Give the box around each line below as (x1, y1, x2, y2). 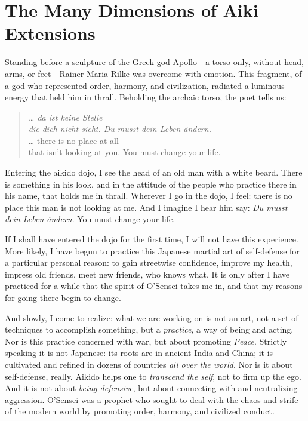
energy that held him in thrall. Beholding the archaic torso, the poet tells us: (5, 91, 287, 103)
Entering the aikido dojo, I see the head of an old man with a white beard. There (5, 166, 303, 179)
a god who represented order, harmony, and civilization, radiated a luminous (5, 79, 285, 91)
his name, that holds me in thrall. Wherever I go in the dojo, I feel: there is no (5, 189, 292, 202)
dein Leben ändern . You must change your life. (5, 213, 175, 225)
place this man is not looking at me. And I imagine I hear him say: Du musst (5, 201, 288, 213)
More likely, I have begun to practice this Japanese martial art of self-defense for (5, 244, 300, 257)
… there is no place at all (28, 134, 119, 146)
